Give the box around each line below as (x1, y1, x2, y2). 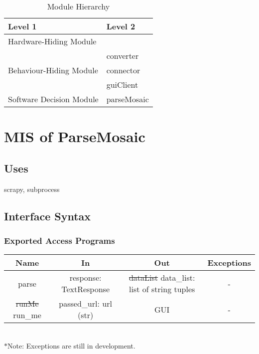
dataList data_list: (129, 272, 195, 284)
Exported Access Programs (4, 234, 115, 246)
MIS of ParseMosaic (4, 126, 145, 147)
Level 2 (106, 20, 135, 32)
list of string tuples (129, 283, 195, 295)
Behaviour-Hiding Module (8, 64, 98, 76)
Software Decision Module (8, 93, 99, 105)
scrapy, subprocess (4, 183, 60, 194)
